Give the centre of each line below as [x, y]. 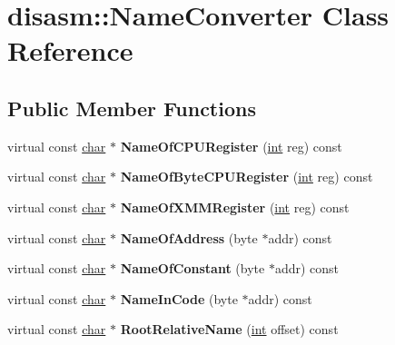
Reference [70, 50]
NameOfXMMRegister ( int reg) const [235, 207]
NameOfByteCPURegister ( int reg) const [247, 177]
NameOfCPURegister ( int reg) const [231, 146]
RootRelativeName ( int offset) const [229, 329]
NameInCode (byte [179, 298]
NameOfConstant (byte [193, 268]
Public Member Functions [132, 108]
